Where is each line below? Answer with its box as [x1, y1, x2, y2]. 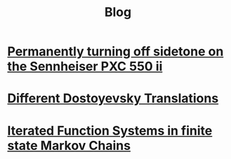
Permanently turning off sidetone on [7, 43, 224, 60]
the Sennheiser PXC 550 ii [7, 59, 163, 74]
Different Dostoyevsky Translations [7, 90, 219, 106]
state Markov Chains [7, 137, 131, 153]
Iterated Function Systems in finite [7, 123, 213, 139]
